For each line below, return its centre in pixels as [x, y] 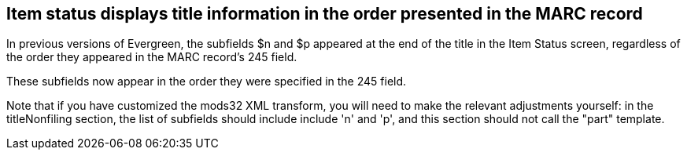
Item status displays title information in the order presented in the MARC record [325, 14]
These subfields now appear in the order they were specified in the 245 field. [207, 82]
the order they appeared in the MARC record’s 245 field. [152, 57]
